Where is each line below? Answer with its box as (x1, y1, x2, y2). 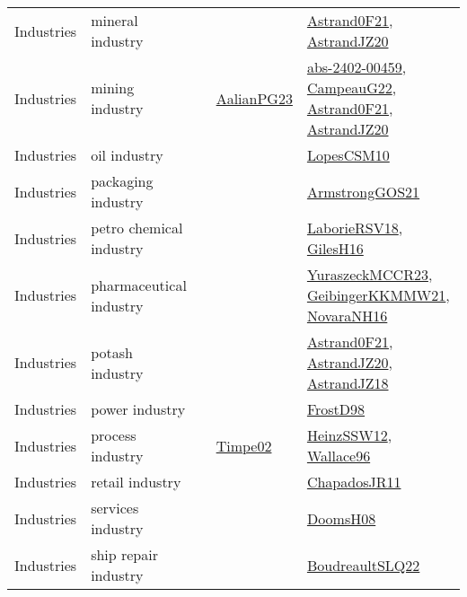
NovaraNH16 (306, 305, 388, 326)
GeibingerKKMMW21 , (306, 285, 450, 305)
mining (91, 77, 135, 98)
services (91, 497, 139, 518)
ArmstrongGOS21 (306, 180, 420, 202)
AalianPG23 (216, 87, 293, 109)
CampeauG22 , (306, 77, 397, 98)
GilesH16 (306, 238, 364, 259)
